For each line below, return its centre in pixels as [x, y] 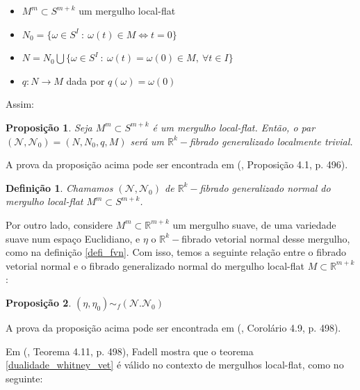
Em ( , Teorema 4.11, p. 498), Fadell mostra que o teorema [130, 351]
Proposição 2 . [39, 302]
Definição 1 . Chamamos [59, 187]
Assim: [20, 104]
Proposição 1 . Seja [49, 127]
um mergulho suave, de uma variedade [254, 224]
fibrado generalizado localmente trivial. [271, 141]
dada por [85, 80]
